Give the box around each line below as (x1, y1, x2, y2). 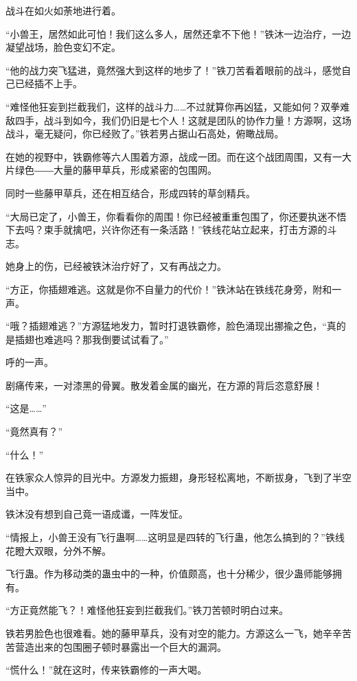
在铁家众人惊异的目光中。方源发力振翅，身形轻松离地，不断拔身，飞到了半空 (5, 470, 352, 485)
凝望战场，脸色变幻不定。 (5, 40, 121, 54)
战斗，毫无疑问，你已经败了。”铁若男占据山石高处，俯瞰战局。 (5, 126, 284, 141)
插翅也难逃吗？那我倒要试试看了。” (14, 332, 169, 346)
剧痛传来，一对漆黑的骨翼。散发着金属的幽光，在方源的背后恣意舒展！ (5, 378, 323, 392)
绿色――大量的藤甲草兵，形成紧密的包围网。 (14, 163, 217, 177)
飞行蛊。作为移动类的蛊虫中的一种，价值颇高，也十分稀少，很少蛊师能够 (5, 566, 332, 581)
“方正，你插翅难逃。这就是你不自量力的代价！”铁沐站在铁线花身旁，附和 (5, 281, 332, 296)
